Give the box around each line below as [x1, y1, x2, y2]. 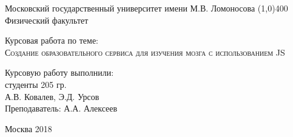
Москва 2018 [5, 122, 52, 135]
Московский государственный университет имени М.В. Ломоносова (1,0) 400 [5, 2, 288, 14]
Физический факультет [5, 13, 89, 26]
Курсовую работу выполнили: [5, 66, 114, 79]
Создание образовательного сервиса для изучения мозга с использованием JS [5, 45, 285, 58]
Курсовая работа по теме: [5, 34, 99, 47]
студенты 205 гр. [5, 78, 67, 90]
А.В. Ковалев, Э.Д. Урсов [5, 90, 99, 102]
